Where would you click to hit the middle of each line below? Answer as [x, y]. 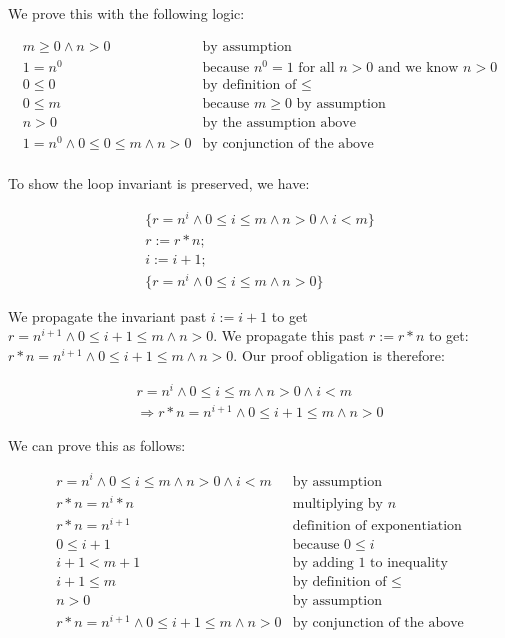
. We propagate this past [289, 335]
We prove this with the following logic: [126, 13]
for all [316, 67]
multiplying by [337, 503]
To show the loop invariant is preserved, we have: [159, 182]
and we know [418, 67]
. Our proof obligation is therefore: [339, 355]
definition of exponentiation [377, 525]
